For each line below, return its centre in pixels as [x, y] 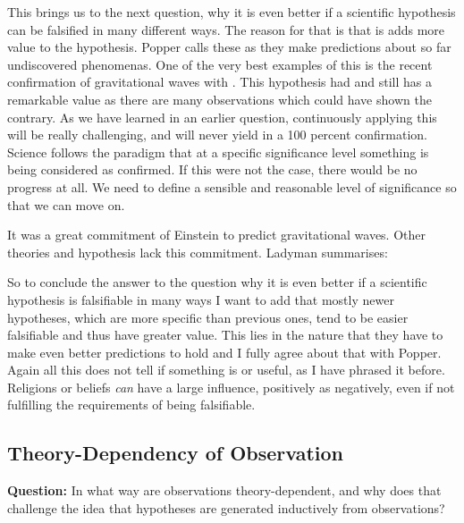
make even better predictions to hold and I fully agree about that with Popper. [224, 352]
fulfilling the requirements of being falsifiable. [131, 405]
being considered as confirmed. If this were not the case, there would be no [212, 169]
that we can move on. [66, 204]
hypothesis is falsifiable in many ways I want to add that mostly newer [201, 299]
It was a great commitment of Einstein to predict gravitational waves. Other [216, 235]
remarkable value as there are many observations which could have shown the [219, 99]
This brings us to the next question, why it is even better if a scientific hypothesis [232, 12]
